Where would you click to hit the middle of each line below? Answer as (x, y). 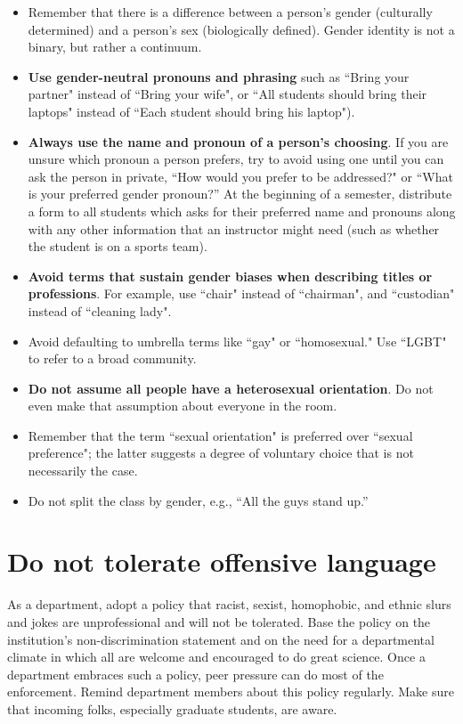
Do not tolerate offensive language (222, 561)
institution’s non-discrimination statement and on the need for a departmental (221, 639)
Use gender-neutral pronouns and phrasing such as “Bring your (219, 76)
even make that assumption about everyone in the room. (183, 406)
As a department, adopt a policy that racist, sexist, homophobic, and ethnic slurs (229, 604)
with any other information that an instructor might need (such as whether (234, 228)
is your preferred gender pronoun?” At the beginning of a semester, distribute (240, 194)
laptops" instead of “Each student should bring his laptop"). (191, 111)
